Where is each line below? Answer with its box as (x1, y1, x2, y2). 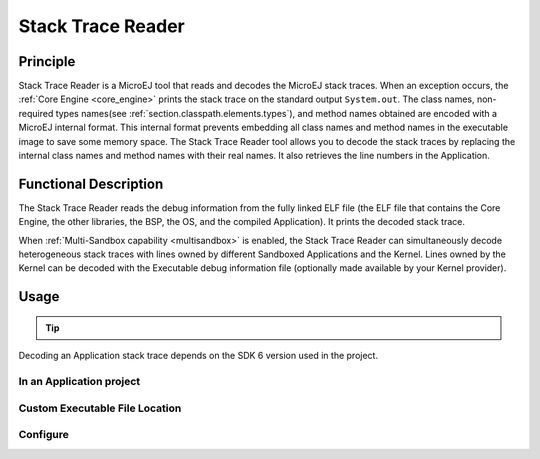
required (18, 107, 54, 119)
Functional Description (18, 175, 164, 192)
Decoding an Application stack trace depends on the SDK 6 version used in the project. (18, 350, 379, 362)
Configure (18, 428, 69, 442)
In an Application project (18, 375, 141, 389)
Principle (18, 53, 76, 70)
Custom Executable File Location (18, 401, 182, 415)
